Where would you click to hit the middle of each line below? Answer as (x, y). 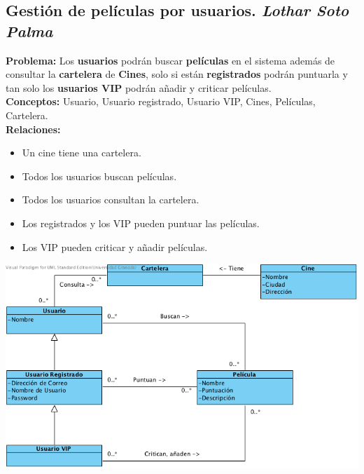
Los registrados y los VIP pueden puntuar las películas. (141, 223)
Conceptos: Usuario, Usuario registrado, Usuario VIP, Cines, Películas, (161, 101)
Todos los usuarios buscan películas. (99, 176)
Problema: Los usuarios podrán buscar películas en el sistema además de (170, 60)
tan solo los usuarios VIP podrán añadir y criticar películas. (139, 87)
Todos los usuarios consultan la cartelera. (111, 199)
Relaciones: (33, 129)
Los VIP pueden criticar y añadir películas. (115, 246)
